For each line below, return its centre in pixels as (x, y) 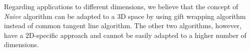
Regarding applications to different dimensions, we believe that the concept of (121, 6)
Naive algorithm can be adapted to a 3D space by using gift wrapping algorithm (125, 16)
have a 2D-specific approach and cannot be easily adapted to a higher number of (125, 35)
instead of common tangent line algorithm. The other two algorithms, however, (123, 25)
